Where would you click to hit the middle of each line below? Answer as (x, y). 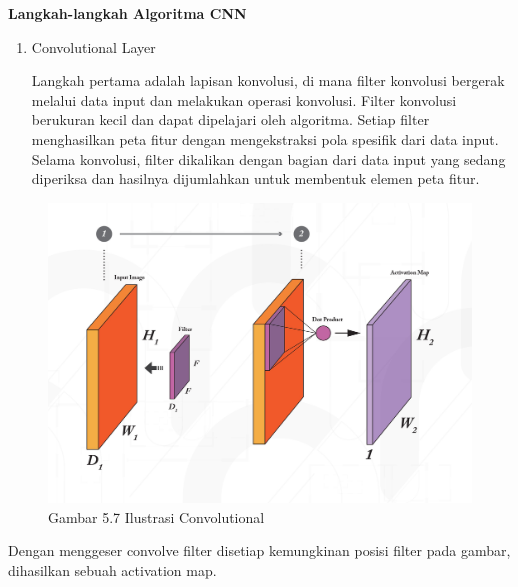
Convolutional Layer (93, 46)
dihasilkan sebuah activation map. (112, 569)
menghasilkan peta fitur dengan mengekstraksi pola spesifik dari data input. (265, 138)
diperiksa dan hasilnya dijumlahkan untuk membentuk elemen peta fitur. (255, 178)
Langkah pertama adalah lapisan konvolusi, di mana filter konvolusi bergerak (268, 80)
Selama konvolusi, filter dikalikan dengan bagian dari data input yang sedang (268, 158)
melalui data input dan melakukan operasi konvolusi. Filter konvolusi (244, 99)
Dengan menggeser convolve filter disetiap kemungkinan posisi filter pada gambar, (259, 550)
